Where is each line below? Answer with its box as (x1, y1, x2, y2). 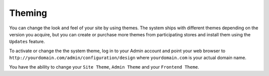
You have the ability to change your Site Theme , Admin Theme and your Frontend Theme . (9, 64, 199, 70)
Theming (9, 7, 47, 18)
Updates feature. (9, 39, 45, 45)
